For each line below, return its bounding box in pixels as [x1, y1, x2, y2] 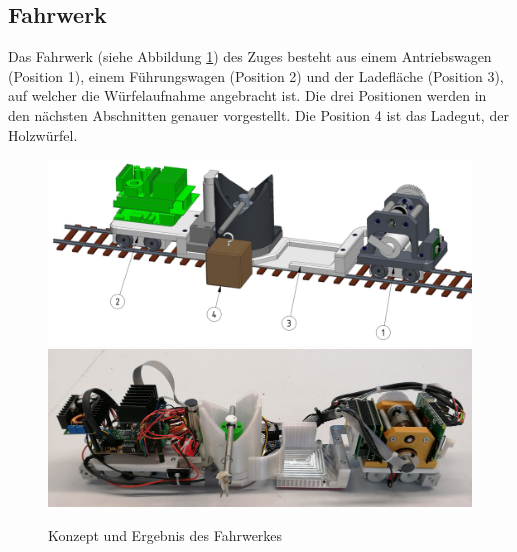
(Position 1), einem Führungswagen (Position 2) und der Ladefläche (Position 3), [8, 65, 504, 86]
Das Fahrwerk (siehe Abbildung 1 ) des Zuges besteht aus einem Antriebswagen [8, 46, 492, 67]
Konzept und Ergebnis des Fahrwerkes [48, 524, 283, 545]
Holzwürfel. [8, 124, 78, 145]
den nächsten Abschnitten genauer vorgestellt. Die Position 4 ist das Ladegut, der [8, 104, 509, 125]
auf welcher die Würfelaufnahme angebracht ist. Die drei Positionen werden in [8, 85, 487, 106]
